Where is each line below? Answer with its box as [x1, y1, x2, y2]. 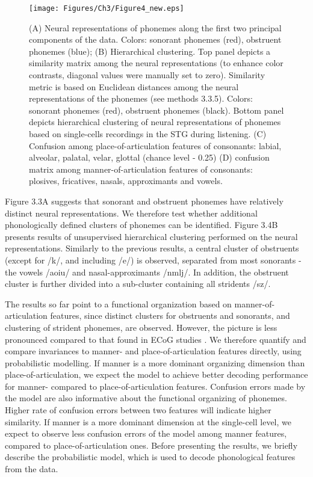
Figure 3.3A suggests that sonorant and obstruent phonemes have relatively [5, 194, 284, 207]
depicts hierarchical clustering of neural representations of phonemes [29, 115, 281, 128]
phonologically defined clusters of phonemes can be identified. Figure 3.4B [5, 218, 278, 231]
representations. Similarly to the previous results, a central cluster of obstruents [5, 242, 299, 254]
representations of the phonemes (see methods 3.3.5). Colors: [29, 92, 253, 105]
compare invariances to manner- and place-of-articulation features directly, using [5, 345, 302, 357]
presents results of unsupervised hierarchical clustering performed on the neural [5, 230, 298, 242]
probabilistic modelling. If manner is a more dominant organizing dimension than [5, 356, 305, 369]
